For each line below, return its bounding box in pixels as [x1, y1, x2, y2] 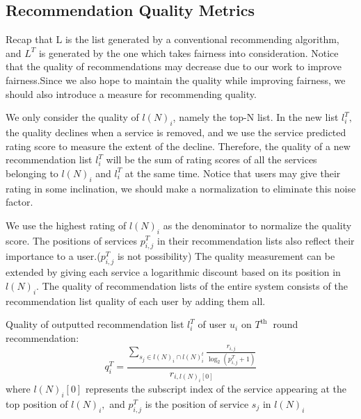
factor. [6, 195, 33, 209]
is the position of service [145, 396, 249, 411]
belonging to [6, 165, 58, 180]
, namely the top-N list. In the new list [173, 110, 339, 124]
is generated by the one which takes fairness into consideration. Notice [38, 45, 339, 60]
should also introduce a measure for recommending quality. [6, 86, 257, 101]
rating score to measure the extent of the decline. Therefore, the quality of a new [6, 138, 351, 153]
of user [198, 317, 227, 331]
